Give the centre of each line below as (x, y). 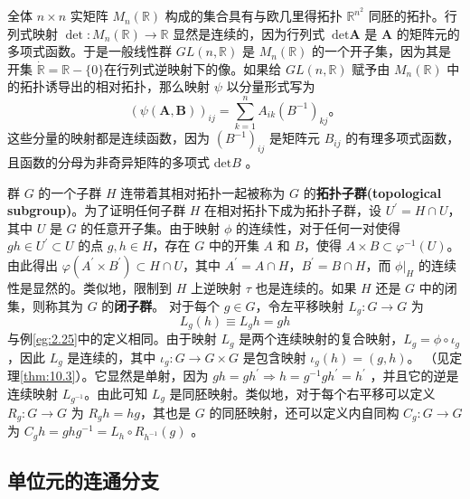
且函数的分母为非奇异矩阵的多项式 (108, 161)
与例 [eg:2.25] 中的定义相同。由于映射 (112, 339)
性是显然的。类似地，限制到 (89, 287)
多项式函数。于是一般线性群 (89, 51)
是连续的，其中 (112, 357)
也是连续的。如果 (306, 287)
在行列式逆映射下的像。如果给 (193, 68)
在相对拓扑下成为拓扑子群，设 (293, 210)
